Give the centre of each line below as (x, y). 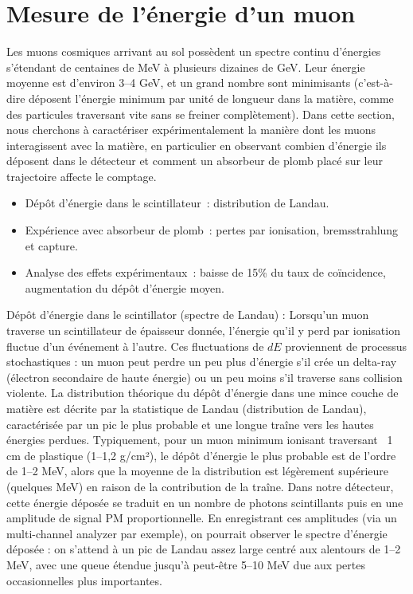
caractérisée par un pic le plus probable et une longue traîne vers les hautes (190, 424)
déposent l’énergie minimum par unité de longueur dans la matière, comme (211, 98)
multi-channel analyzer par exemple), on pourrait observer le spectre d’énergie (197, 533)
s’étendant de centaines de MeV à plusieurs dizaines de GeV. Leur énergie (186, 67)
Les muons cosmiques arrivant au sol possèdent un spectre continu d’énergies (194, 51)
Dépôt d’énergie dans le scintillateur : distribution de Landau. (177, 203)
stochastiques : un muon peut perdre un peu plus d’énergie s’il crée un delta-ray (202, 362)
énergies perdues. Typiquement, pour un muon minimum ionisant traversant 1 (200, 440)
